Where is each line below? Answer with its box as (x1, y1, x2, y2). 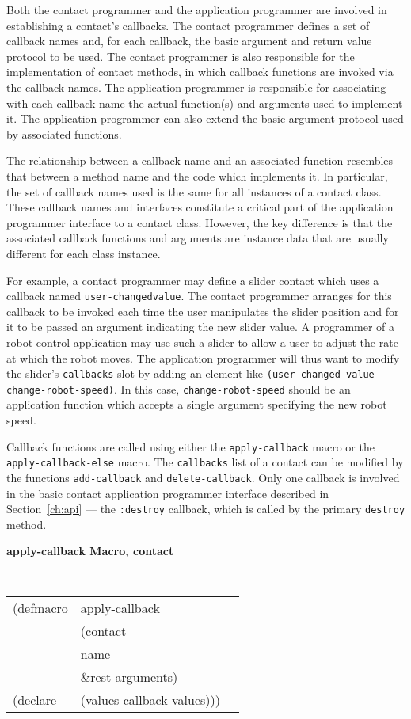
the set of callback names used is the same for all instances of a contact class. (6, 183, 382, 200)
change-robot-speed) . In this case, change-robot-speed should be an (6, 380, 351, 397)
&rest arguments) (80, 667, 178, 686)
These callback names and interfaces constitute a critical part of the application (6, 199, 394, 215)
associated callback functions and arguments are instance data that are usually (6, 230, 389, 246)
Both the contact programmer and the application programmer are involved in (6, 2, 387, 17)
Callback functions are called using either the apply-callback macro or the (6, 438, 375, 455)
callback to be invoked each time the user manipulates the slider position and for (6, 302, 399, 319)
